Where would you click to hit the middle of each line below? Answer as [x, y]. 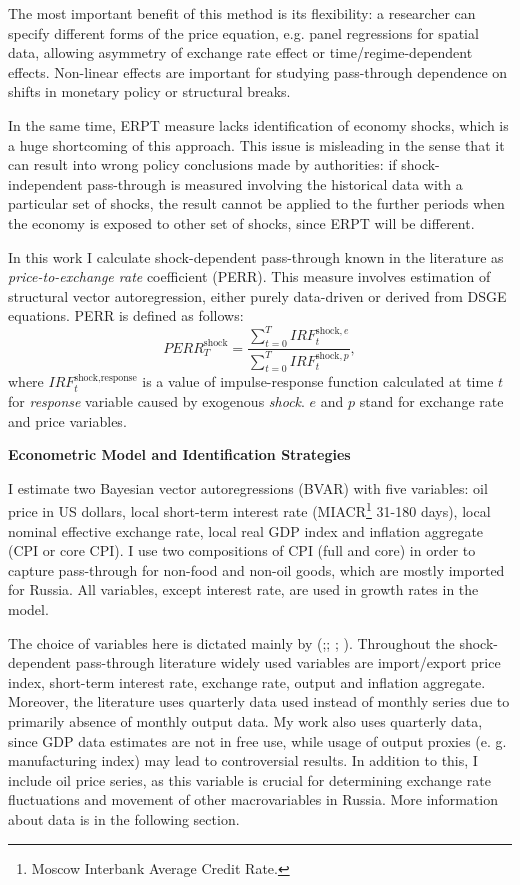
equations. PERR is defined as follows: [126, 315]
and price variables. [67, 420]
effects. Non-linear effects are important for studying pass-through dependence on [258, 71]
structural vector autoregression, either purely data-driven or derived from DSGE [257, 295]
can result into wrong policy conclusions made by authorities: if [202, 164]
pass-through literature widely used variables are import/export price [288, 662]
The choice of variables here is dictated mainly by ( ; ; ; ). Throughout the [231, 642]
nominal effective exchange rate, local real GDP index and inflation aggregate [246, 530]
